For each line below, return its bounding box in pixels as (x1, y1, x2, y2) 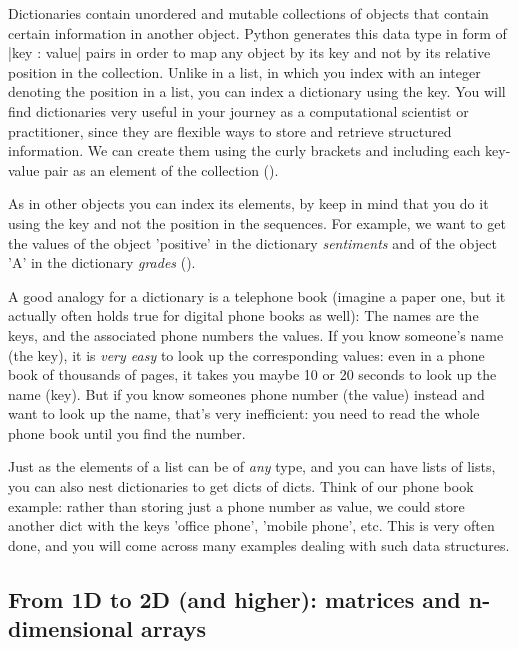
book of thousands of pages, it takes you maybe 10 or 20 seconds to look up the (8, 364, 497, 385)
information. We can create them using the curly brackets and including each (8, 140, 481, 161)
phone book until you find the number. (8, 422, 246, 443)
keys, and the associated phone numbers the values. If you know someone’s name (8, 324, 504, 345)
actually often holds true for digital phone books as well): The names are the (8, 305, 479, 326)
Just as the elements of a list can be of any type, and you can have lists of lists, (8, 456, 496, 477)
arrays (140, 613, 206, 644)
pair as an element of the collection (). (44, 159, 279, 180)
